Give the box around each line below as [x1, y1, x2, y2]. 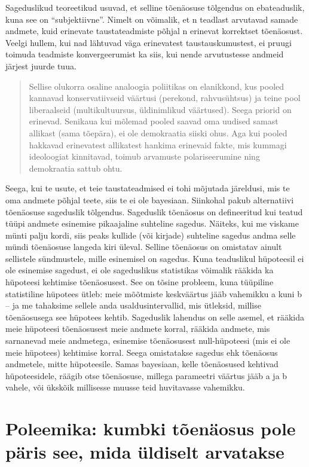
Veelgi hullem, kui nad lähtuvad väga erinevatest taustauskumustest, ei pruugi [5, 36, 292, 48]
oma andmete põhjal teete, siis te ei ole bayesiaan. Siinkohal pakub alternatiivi [5, 193, 294, 206]
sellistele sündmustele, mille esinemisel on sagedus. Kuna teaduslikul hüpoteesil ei [5, 252, 304, 264]
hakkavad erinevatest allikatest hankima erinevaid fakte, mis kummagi [29, 138, 287, 151]
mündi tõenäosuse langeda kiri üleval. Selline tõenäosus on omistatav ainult [5, 240, 282, 253]
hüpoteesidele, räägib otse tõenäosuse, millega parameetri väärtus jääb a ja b [5, 369, 287, 381]
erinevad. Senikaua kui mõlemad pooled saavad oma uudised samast [29, 115, 279, 127]
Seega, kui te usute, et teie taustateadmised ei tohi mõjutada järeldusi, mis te [5, 182, 290, 194]
